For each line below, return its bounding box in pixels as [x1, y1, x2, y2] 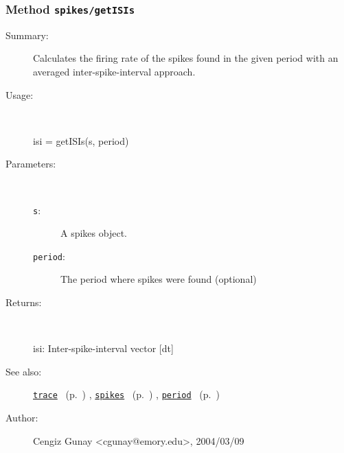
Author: [5, 410, 38, 425]
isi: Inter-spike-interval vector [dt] [33, 341, 174, 356]
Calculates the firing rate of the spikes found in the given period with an [33, 51, 339, 65]
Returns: [5, 295, 42, 310]
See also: [5, 364, 42, 378]
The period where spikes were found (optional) [60, 272, 257, 286]
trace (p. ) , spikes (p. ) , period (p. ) [33, 387, 220, 402]
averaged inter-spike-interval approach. [33, 64, 196, 78]
